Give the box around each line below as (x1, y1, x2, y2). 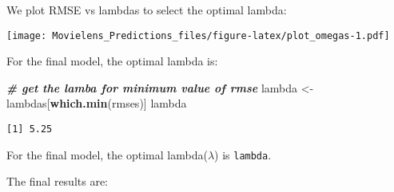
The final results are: (6, 173, 109, 190)
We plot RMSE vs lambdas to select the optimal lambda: (6, 2, 287, 18)
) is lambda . (214, 146, 272, 163)
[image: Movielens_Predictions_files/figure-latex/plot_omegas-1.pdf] (6, 29, 390, 41)
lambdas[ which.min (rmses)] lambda (6, 95, 187, 112)
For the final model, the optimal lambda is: (6, 53, 218, 69)
